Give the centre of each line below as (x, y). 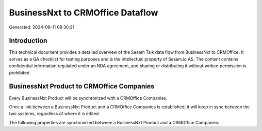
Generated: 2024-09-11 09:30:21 (42, 27)
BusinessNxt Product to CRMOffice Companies (82, 86)
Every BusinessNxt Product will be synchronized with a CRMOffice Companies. (88, 98)
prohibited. (20, 73)
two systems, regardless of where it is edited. (55, 114)
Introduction (28, 41)
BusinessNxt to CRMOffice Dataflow (84, 13)
